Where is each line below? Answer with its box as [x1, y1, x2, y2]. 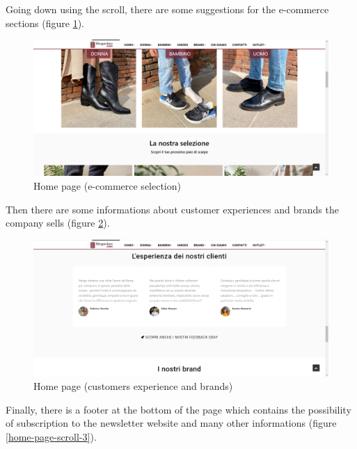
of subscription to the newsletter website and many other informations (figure [6, 416, 337, 430]
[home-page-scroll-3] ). [6, 429, 97, 443]
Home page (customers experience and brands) [33, 379, 233, 393]
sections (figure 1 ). [6, 15, 84, 30]
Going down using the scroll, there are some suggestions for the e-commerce [6, 2, 329, 16]
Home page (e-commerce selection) [33, 179, 181, 193]
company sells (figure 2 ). [6, 215, 110, 230]
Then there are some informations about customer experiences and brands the [6, 202, 339, 216]
